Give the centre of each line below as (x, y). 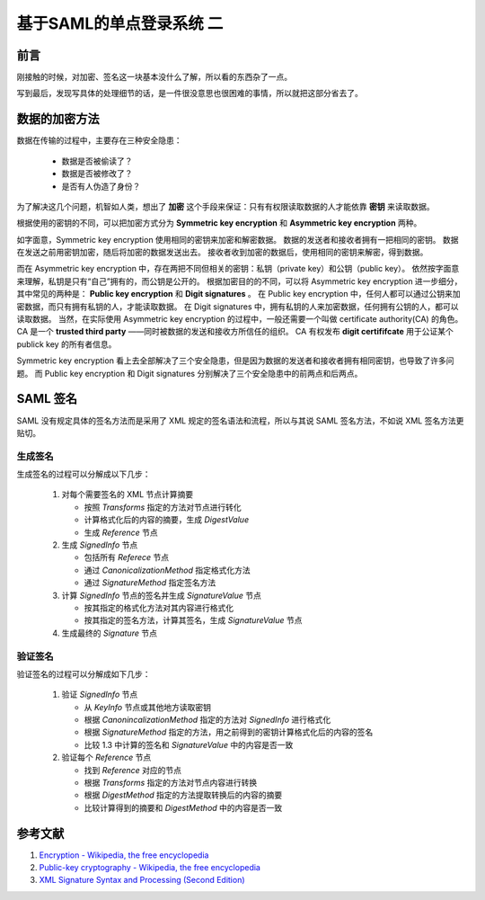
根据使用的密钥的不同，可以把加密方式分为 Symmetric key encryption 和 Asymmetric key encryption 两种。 (219, 223)
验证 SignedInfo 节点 (100, 695)
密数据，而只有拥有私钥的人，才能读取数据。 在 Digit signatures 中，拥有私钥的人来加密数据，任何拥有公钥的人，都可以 (238, 307)
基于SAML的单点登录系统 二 (120, 23)
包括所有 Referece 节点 (127, 557)
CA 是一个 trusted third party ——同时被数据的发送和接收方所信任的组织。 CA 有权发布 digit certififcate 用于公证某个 (235, 332)
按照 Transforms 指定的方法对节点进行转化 (163, 507)
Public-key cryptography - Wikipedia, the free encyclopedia (150, 868)
